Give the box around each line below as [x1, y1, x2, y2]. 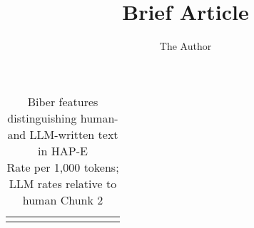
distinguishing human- [7, 109, 118, 126]
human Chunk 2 [22, 191, 103, 208]
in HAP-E [38, 142, 88, 159]
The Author [159, 38, 212, 53]
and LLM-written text [7, 125, 118, 142]
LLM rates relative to [9, 175, 117, 192]
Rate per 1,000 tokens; [6, 158, 119, 175]
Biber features [27, 93, 98, 110]
